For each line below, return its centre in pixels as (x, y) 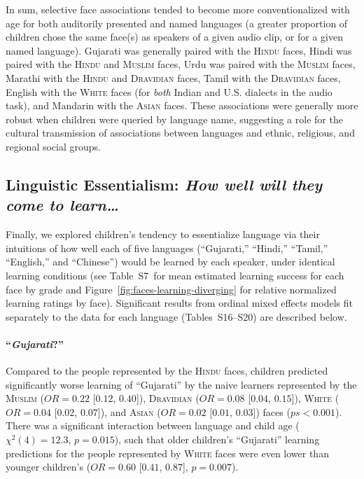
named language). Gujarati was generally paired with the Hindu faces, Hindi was (179, 50)
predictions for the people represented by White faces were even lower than (167, 453)
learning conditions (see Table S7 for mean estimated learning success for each (175, 275)
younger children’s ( (48, 467)
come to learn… (62, 205)
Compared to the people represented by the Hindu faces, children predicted (167, 371)
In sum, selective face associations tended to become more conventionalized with (178, 9)
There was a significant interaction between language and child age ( (153, 425)
